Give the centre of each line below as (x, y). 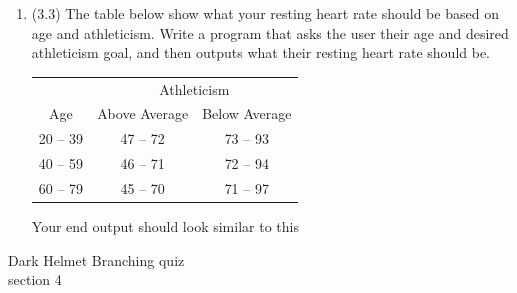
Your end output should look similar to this (165, 226)
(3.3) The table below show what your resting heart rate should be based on (265, 13)
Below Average (247, 113)
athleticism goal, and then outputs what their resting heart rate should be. (261, 52)
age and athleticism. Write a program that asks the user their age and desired (270, 32)
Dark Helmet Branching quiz (96, 259)
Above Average (143, 113)
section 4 (35, 279)
